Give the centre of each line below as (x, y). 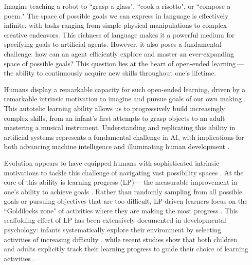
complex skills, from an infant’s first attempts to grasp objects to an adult (115, 118)
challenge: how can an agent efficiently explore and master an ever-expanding (119, 53)
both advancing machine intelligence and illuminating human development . (117, 146)
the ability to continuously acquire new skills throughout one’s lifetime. (110, 73)
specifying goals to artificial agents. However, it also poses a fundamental (113, 44)
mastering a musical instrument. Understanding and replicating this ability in (120, 127)
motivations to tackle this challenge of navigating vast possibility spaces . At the (124, 172)
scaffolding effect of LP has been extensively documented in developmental (115, 220)
